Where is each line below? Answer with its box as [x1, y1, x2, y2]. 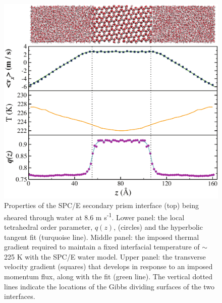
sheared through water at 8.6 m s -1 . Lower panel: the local [4, 210, 185, 222]
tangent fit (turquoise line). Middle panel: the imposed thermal [4, 231, 199, 242]
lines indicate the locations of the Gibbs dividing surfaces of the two [4, 281, 215, 291]
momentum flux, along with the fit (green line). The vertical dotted [4, 271, 213, 282]
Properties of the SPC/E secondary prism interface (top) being [4, 200, 199, 211]
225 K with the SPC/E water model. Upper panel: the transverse [4, 251, 206, 262]
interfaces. [4, 291, 35, 301]
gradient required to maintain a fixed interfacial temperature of [4, 241, 200, 252]
